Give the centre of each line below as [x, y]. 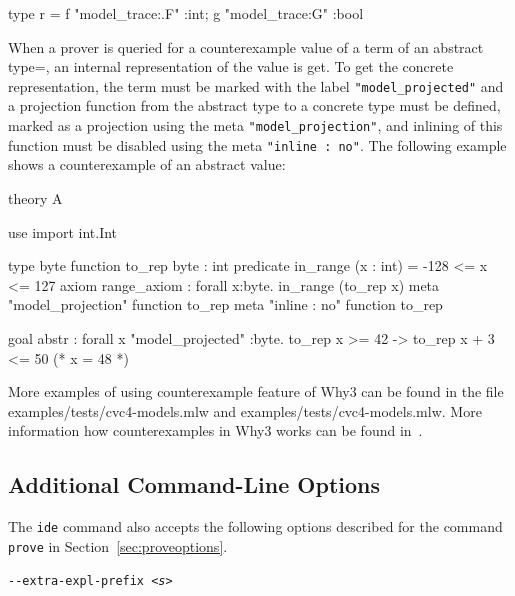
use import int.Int [63, 231]
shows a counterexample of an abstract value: [147, 164]
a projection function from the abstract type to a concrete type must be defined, [254, 105]
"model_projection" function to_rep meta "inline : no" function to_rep [225, 304]
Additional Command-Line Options [194, 484]
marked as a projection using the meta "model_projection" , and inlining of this [255, 125]
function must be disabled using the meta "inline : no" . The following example [257, 144]
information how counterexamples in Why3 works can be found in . [215, 430]
